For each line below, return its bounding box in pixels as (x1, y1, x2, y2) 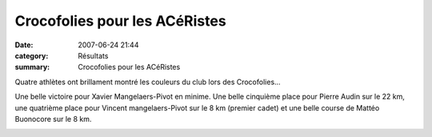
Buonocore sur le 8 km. (14, 114, 92, 123)
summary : (14, 62, 50, 72)
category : (14, 50, 49, 60)
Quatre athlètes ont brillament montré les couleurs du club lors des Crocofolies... (14, 77, 281, 87)
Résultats (78, 50, 109, 60)
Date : (14, 40, 34, 50)
